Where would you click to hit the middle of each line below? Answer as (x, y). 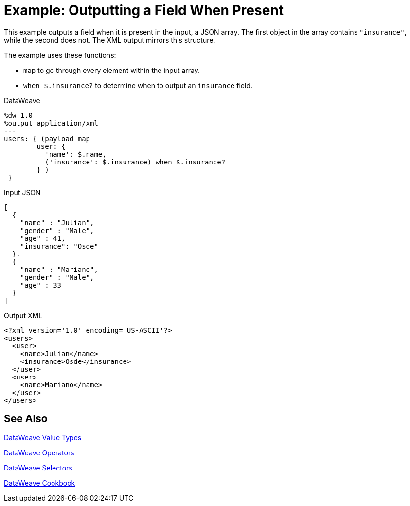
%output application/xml (51, 123)
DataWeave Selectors (38, 468)
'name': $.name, (76, 154)
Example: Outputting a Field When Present (144, 10)
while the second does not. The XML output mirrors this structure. (110, 40)
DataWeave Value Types (43, 437)
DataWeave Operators (39, 452)
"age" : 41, (43, 238)
